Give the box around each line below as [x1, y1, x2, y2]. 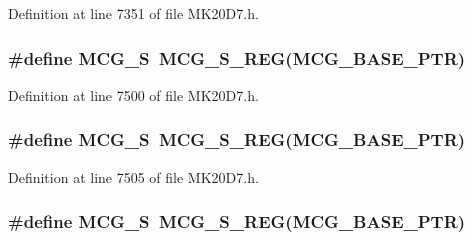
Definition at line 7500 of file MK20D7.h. [8, 84, 259, 105]
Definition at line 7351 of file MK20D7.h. [8, 3, 259, 23]
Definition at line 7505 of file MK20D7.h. [8, 166, 259, 187]
